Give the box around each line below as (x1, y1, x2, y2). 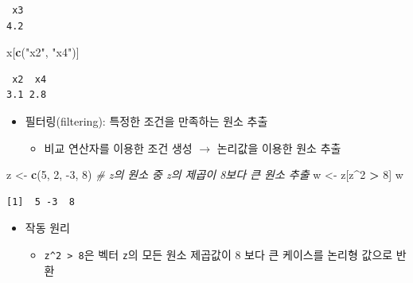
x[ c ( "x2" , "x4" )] (6, 44, 80, 60)
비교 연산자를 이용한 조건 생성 (44, 139, 193, 156)
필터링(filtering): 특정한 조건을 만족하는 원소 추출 (25, 112, 268, 129)
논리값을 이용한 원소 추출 (216, 139, 341, 156)
